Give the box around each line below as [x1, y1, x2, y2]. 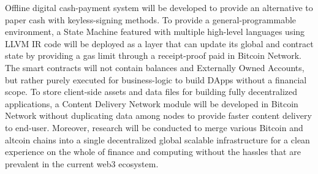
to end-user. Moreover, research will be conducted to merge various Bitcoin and [5, 121, 303, 134]
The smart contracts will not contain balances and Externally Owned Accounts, [5, 61, 305, 74]
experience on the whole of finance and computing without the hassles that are [5, 145, 301, 158]
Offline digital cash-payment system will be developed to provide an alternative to [5, 1, 313, 13]
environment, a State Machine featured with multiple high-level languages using [5, 25, 305, 38]
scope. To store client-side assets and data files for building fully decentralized [5, 85, 298, 98]
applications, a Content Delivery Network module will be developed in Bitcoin [5, 97, 298, 110]
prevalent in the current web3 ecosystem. [5, 157, 159, 170]
